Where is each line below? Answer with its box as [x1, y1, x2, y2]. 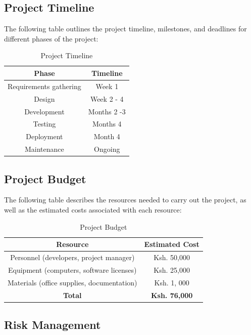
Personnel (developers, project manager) [10, 252, 135, 262]
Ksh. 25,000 [154, 264, 190, 275]
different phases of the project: [4, 33, 98, 44]
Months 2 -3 [88, 106, 126, 116]
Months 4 [92, 118, 122, 129]
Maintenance [25, 144, 64, 154]
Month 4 [93, 131, 120, 142]
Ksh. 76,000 [150, 289, 193, 300]
